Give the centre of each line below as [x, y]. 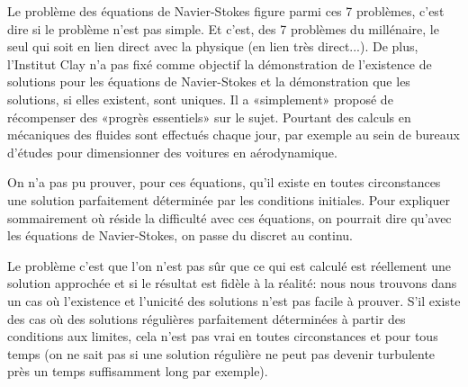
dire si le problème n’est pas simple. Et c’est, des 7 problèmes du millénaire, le [223, 28]
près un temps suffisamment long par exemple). [138, 371]
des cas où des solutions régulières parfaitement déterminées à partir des [207, 318]
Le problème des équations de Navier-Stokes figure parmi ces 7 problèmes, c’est [226, 11]
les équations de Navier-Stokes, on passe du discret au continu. [180, 235]
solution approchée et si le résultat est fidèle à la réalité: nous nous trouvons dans [232, 283]
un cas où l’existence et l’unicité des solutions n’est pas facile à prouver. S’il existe [234, 300]
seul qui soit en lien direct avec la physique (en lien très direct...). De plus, [213, 46]
